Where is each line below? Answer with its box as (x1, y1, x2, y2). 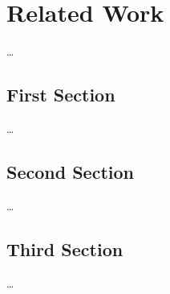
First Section (6, 82, 115, 107)
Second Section (6, 159, 134, 184)
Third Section (6, 236, 123, 261)
